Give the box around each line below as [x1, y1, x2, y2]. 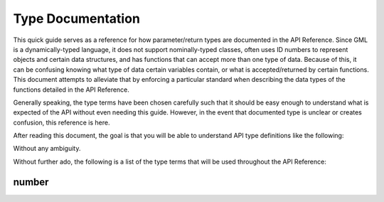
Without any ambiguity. [13, 144, 81, 153]
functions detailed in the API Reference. [13, 85, 129, 94]
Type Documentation [13, 11, 140, 26]
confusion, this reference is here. [13, 118, 110, 127]
